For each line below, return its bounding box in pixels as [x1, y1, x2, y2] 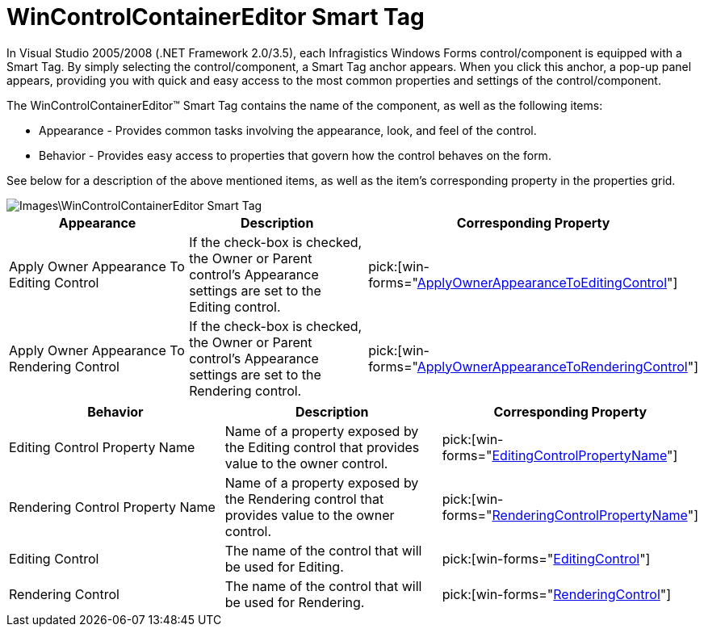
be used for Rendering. [224, 593, 365, 610]
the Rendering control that [224, 490, 384, 507]
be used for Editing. [224, 558, 344, 575]
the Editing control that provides [224, 438, 420, 455]
